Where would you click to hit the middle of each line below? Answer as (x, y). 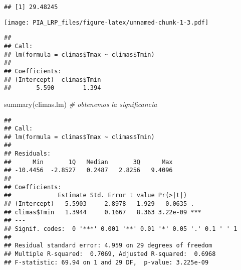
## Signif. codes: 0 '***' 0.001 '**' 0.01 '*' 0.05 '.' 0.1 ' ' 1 (121, 229)
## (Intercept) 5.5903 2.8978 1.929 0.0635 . (99, 204)
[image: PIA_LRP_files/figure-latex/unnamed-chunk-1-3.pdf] (106, 22)
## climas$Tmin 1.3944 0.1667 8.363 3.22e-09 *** (103, 212)
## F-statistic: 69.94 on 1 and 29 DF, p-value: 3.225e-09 (106, 262)
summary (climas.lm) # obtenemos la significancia (81, 104)
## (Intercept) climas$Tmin (53, 80)
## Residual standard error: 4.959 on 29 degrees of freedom (108, 246)
